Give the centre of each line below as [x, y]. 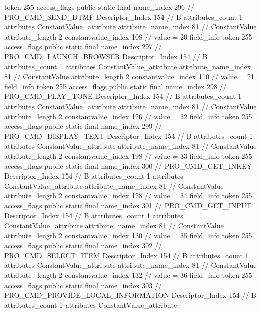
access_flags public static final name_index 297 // [83, 46]
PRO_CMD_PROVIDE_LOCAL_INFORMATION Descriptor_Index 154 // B [130, 295]
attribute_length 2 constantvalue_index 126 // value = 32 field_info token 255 [128, 116]
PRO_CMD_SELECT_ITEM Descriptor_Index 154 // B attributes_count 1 [126, 255]
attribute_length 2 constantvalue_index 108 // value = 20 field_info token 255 [128, 36]
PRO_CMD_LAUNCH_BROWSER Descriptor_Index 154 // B [106, 56]
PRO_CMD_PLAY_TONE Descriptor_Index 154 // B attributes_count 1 [123, 96]
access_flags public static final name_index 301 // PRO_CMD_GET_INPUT [128, 205]
